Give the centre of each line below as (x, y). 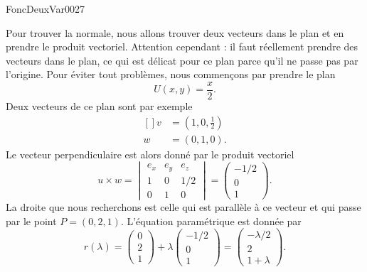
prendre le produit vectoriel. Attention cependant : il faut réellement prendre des (182, 47)
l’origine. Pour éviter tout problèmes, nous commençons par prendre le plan (171, 74)
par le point (31, 221)
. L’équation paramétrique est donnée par (211, 221)
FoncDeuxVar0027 (45, 9)
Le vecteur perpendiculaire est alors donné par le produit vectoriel (150, 154)
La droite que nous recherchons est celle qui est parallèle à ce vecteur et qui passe (183, 207)
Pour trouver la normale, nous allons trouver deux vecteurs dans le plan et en (175, 32)
